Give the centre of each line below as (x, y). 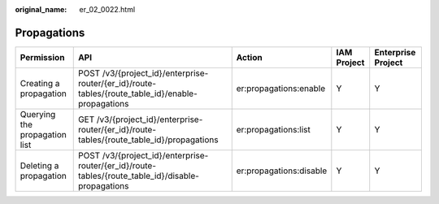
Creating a (40, 83)
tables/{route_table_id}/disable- (138, 176)
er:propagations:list (273, 129)
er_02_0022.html (107, 9)
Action (250, 57)
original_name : (41, 9)
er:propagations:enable (281, 88)
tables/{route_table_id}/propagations (148, 140)
